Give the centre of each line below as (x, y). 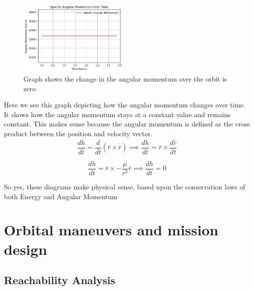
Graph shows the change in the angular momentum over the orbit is (125, 78)
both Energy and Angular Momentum (61, 196)
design (26, 249)
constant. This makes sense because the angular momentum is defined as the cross (127, 124)
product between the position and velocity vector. (78, 133)
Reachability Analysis (60, 280)
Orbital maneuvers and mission (111, 230)
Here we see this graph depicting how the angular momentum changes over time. (125, 105)
